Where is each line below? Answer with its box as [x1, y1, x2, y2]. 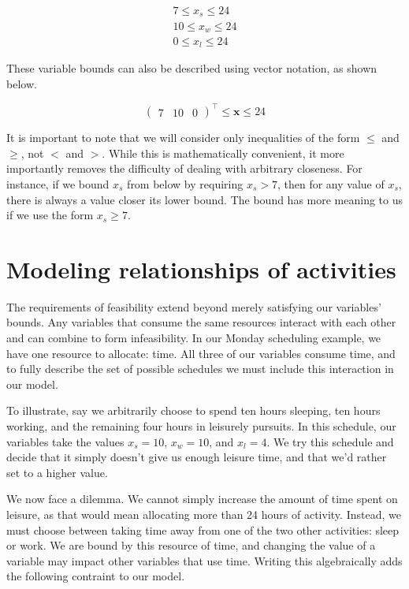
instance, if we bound [6, 175, 110, 192]
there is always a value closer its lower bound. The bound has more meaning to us [6, 191, 403, 207]
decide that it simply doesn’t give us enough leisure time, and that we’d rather [6, 449, 387, 465]
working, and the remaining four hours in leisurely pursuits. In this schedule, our [6, 417, 396, 434]
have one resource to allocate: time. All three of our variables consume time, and [6, 345, 396, 361]
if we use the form [6, 207, 94, 223]
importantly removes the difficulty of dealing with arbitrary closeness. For [6, 160, 363, 177]
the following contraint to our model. [6, 568, 185, 584]
